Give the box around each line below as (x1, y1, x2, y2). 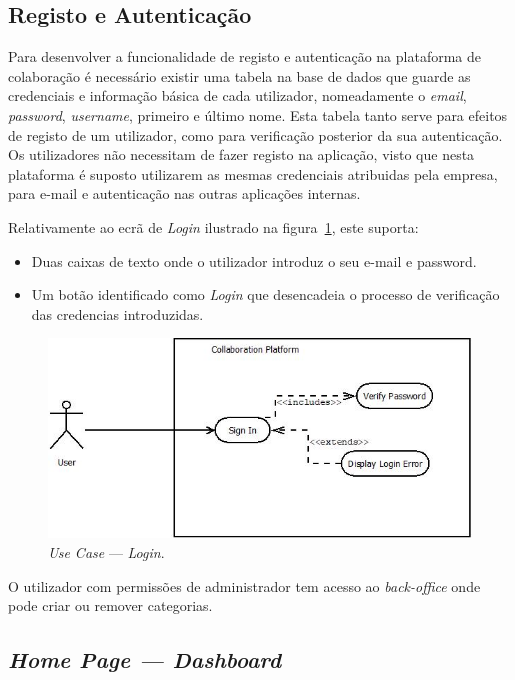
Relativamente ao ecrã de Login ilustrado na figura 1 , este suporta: (8, 216, 419, 237)
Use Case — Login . (48, 542, 165, 563)
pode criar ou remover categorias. (8, 595, 213, 616)
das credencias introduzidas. (31, 303, 204, 324)
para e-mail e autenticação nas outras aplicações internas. (8, 183, 361, 204)
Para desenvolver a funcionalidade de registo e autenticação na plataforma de (8, 46, 482, 67)
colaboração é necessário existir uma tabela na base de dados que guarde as (8, 65, 471, 86)
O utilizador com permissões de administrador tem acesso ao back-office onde (8, 575, 481, 596)
